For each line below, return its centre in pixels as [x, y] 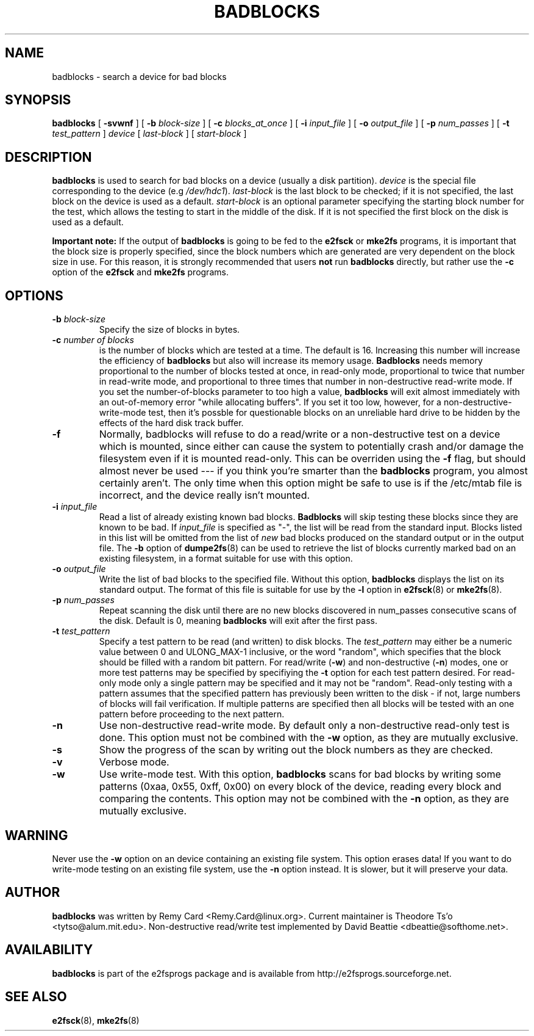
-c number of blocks [93, 340]
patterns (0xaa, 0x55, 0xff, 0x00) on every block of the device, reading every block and [300, 787]
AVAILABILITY [49, 950]
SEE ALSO [36, 997]
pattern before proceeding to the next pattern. [192, 714]
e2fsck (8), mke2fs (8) [96, 1020]
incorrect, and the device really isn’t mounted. [205, 495]
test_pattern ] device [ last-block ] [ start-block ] [149, 134]
